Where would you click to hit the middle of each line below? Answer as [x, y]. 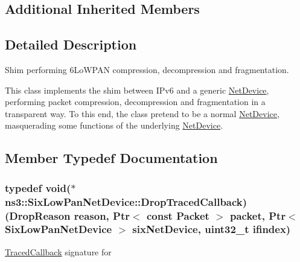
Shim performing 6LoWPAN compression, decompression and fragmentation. [147, 69]
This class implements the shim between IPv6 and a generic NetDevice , [137, 90]
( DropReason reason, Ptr [68, 215]
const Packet [178, 215]
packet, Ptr [258, 215]
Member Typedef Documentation [111, 158]
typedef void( [38, 187]
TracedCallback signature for [58, 251]
